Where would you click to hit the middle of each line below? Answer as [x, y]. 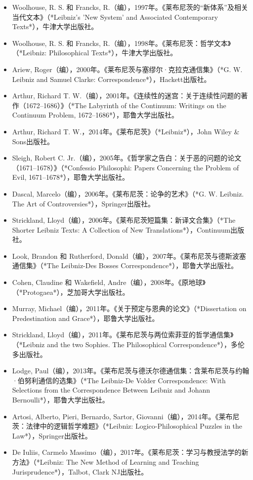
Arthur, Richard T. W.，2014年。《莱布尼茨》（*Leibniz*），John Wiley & [126, 131]
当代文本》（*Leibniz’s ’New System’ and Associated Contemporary [115, 17]
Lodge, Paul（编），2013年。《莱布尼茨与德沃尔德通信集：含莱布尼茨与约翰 [131, 371]
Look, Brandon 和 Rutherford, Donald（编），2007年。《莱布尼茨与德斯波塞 [129, 256]
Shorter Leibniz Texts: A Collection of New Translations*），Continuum [121, 229]
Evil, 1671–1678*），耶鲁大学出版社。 [71, 177]
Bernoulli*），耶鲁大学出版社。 [61, 400]
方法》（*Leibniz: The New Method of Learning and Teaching [105, 461]
